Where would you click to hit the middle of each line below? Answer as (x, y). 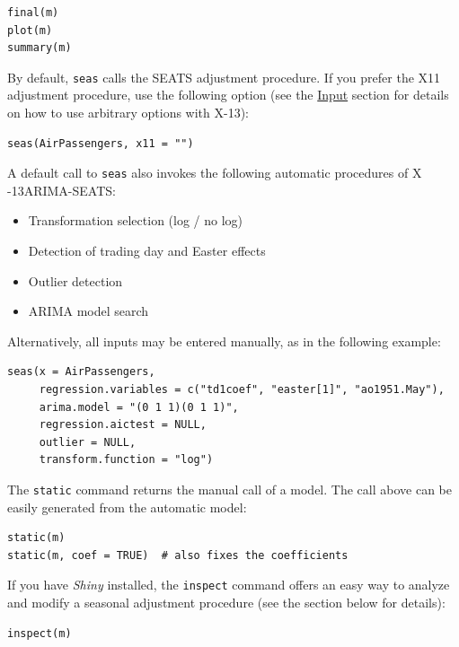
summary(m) (40, 48)
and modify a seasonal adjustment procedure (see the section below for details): (226, 603)
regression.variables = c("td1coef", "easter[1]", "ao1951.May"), (242, 390)
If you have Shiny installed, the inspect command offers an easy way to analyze (229, 585)
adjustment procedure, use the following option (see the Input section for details (228, 95)
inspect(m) (40, 633)
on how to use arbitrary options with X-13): (128, 113)
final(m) (33, 13)
